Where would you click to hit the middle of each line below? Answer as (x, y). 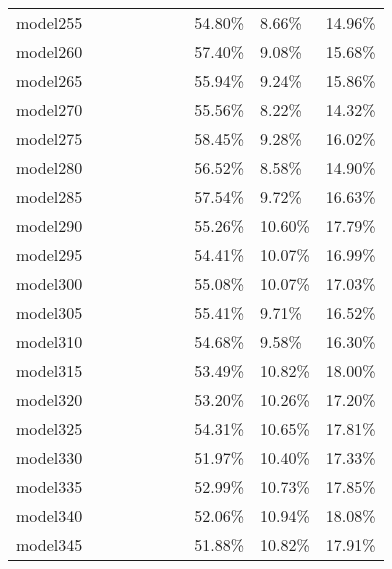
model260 (49, 51)
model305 (49, 312)
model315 (49, 370)
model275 (49, 138)
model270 (49, 109)
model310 (49, 341)
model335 (49, 486)
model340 (49, 515)
